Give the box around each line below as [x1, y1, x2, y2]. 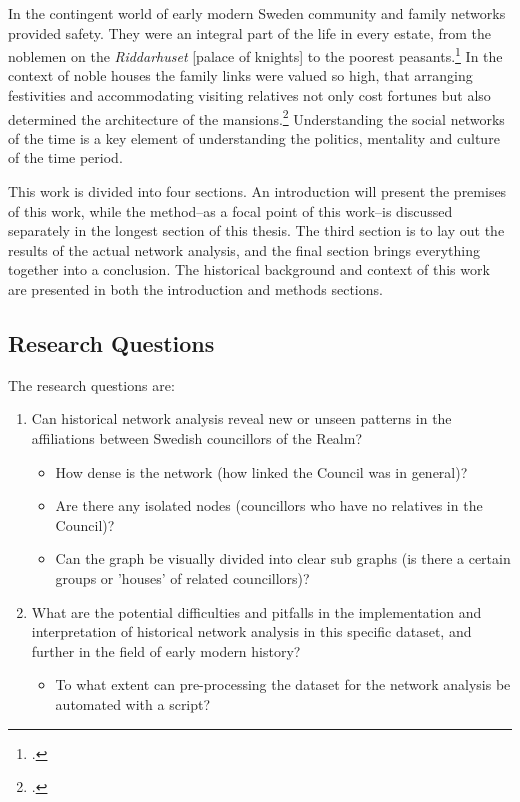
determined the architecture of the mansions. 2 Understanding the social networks [8, 105, 505, 129]
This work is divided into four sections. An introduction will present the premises [8, 181, 507, 202]
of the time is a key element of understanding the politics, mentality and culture [8, 127, 500, 148]
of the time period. [8, 147, 123, 168]
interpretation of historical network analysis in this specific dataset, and [31, 621, 472, 642]
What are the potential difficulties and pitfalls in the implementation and [31, 601, 482, 622]
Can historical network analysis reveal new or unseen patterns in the [31, 408, 452, 429]
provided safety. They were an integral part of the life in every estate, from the [8, 22, 491, 43]
